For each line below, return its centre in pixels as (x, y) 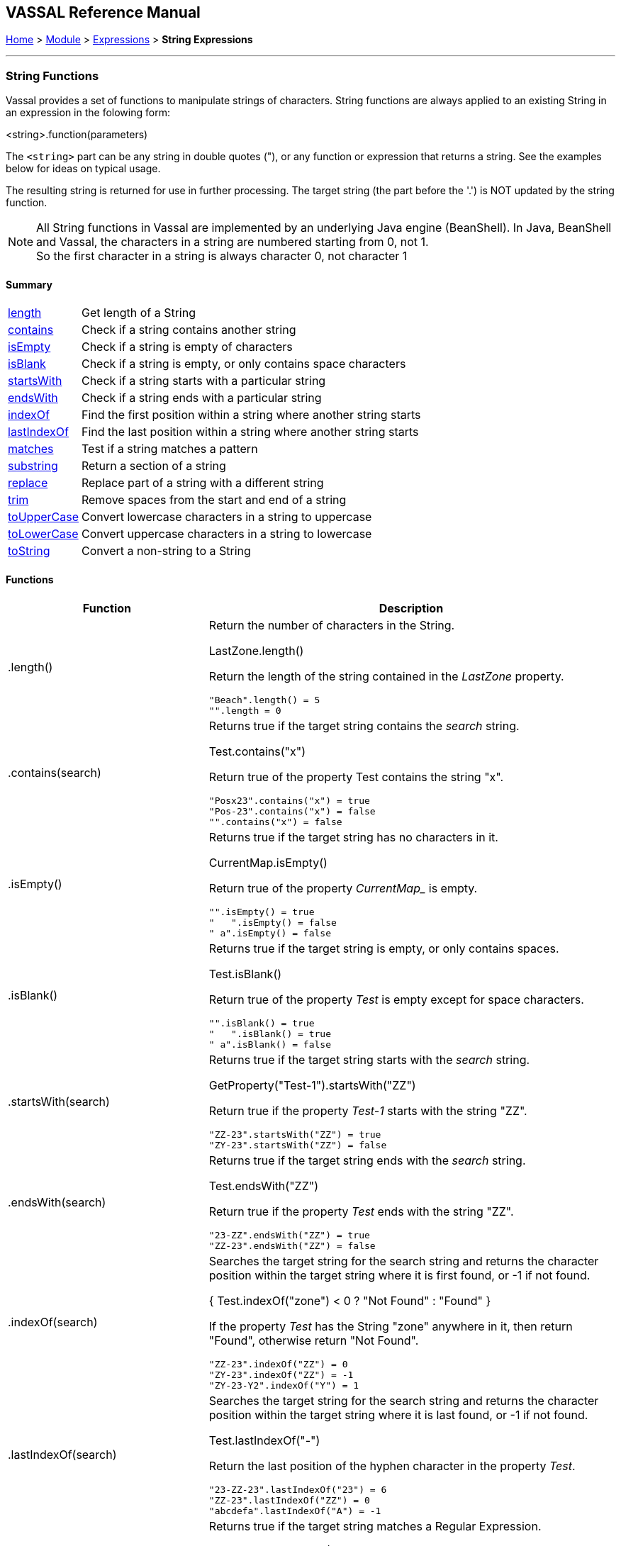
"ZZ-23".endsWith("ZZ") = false (292, 1245)
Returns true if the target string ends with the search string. (367, 1160)
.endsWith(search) (57, 1202)
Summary (29, 284)
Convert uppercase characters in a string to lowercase (226, 534)
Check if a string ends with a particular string (201, 398)
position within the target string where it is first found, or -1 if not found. (399, 1275)
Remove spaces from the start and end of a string (214, 500)
